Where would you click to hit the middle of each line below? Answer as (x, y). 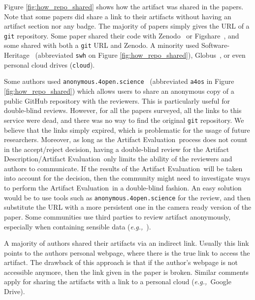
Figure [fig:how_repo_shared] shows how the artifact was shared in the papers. (124, 6)
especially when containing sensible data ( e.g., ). (78, 226)
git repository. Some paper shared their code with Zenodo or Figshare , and (122, 35)
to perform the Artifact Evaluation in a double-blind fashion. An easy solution (123, 188)
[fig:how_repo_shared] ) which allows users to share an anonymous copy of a (119, 91)
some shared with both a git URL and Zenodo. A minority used (102, 45)
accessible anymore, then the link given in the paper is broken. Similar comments (127, 272)
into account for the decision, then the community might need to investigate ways (127, 178)
